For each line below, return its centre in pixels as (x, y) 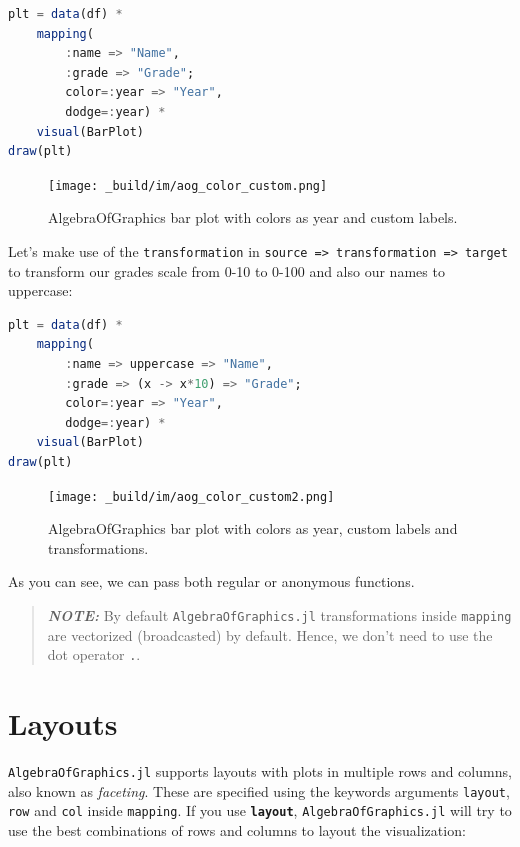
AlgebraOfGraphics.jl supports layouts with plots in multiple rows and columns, (260, 771)
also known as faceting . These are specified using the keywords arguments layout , (259, 790)
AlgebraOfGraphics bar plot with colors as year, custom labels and (253, 528)
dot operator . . (94, 654)
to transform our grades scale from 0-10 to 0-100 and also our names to (226, 270)
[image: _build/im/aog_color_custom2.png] (191, 496)
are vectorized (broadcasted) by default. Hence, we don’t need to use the (270, 634)
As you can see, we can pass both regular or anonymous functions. (211, 581)
